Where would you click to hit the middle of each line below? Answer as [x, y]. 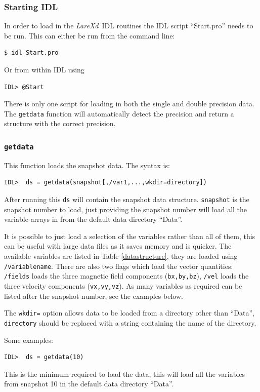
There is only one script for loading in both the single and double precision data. [129, 104]
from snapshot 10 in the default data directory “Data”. [89, 384]
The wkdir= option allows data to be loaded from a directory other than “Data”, [129, 313]
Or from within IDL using [44, 69]
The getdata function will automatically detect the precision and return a [119, 113]
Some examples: [29, 340]
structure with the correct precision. [60, 123]
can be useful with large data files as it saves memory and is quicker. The [118, 246]
